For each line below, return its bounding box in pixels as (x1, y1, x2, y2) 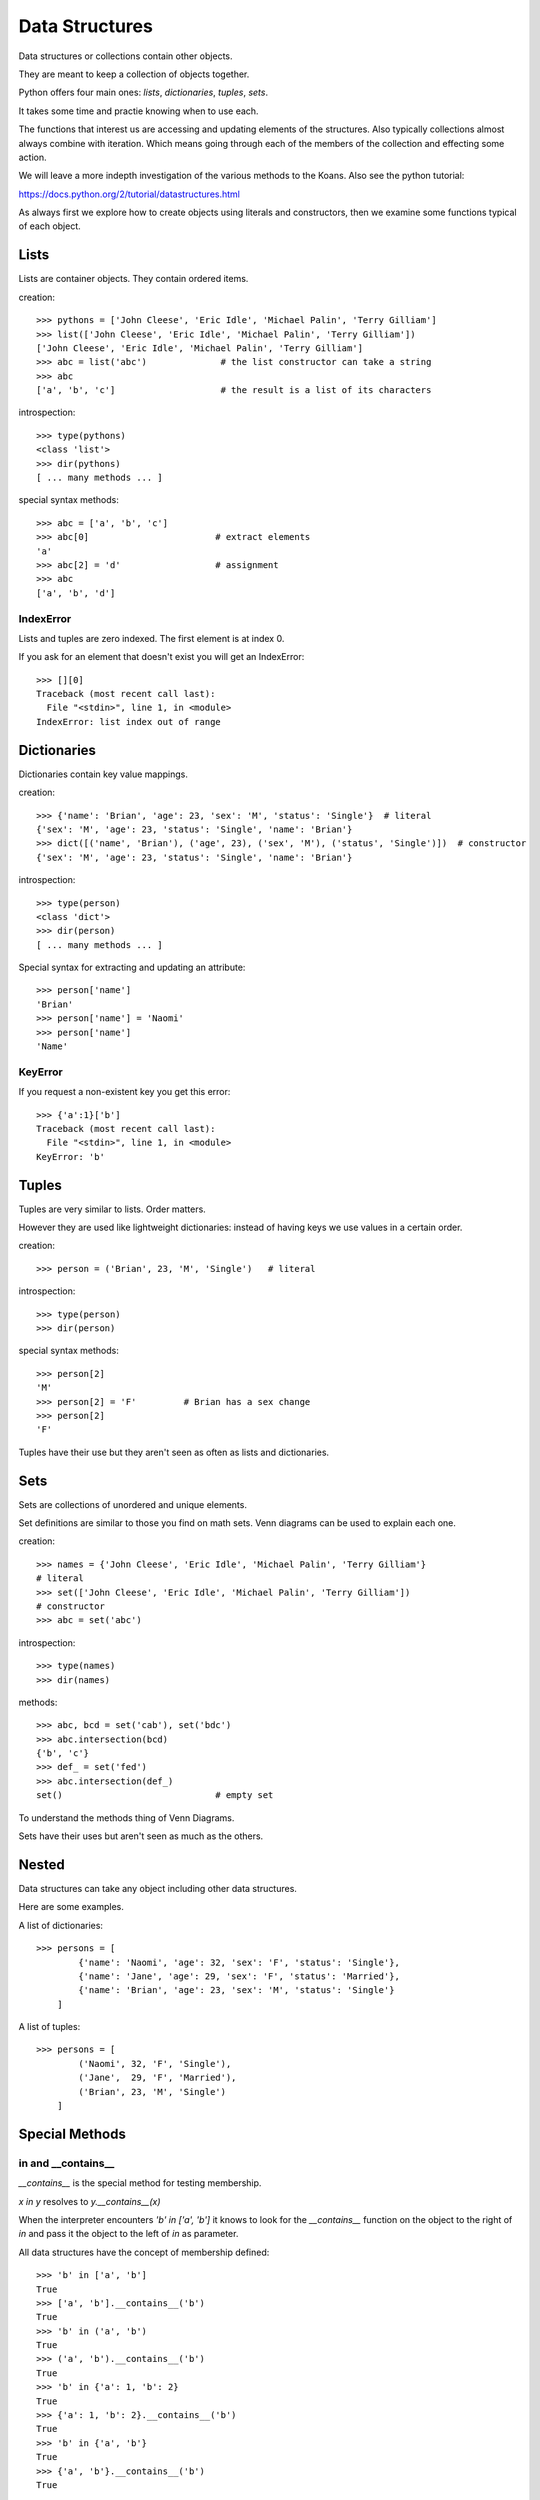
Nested (18, 1856, 65, 1873)
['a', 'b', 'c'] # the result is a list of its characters (36, 385, 432, 396)
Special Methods (18, 2125, 127, 2142)
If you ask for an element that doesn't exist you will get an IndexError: (18, 651, 305, 663)
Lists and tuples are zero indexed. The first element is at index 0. (18, 632, 285, 644)
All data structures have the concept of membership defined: (18, 2246, 270, 2258)
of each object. (18, 220, 82, 232)
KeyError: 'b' (36, 1151, 105, 1162)
